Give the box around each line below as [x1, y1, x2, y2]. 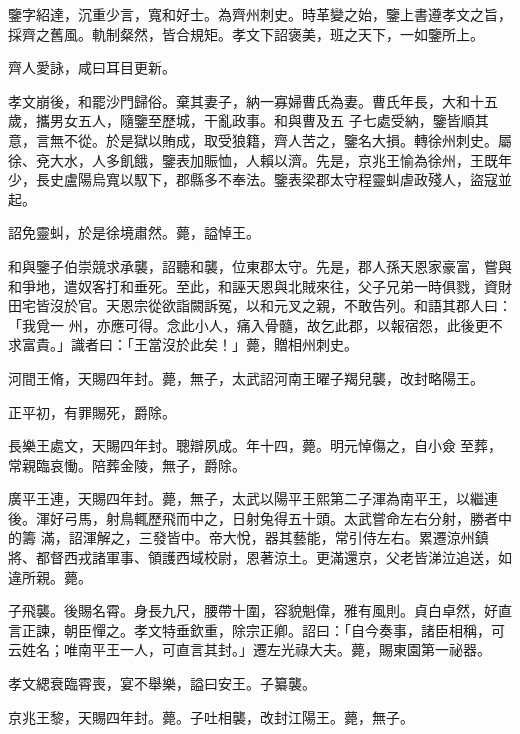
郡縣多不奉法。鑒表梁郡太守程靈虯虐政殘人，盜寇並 [175, 169, 512, 190]
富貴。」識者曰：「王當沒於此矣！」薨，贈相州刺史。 [21, 334, 358, 355]
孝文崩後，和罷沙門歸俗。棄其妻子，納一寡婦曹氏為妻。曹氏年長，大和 [8, 90, 470, 111]
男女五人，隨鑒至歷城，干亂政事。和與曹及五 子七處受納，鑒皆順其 [49, 110, 489, 131]
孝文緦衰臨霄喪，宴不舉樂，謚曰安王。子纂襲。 [8, 673, 316, 694]
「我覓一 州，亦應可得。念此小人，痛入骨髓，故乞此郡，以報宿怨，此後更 [8, 314, 489, 335]
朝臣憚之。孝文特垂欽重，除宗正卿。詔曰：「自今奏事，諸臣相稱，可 [63, 619, 505, 640]
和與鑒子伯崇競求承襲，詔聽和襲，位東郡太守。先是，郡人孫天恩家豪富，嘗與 [8, 255, 512, 276]
